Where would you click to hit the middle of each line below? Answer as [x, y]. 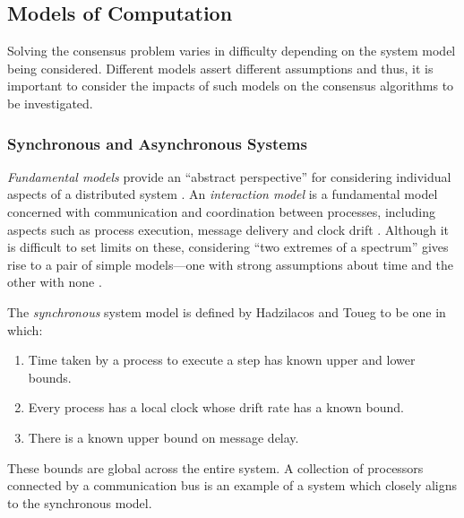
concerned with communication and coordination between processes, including [221, 211]
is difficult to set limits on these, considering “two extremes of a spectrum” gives [228, 247]
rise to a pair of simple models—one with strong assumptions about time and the [231, 264]
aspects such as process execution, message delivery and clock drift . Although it [228, 229]
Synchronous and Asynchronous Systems [157, 143]
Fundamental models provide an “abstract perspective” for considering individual [229, 176]
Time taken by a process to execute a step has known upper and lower [222, 360]
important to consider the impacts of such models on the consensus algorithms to [231, 86]
